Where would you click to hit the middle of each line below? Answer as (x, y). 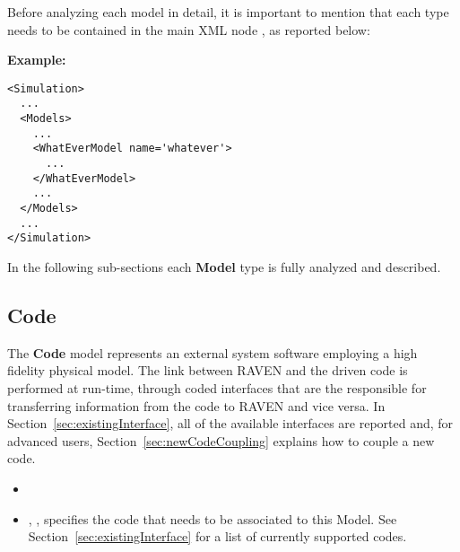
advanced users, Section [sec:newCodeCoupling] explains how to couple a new (221, 440)
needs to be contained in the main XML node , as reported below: (189, 29)
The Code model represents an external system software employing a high (213, 352)
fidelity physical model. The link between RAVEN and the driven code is (208, 370)
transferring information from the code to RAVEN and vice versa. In (196, 405)
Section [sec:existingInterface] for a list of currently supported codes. (217, 536)
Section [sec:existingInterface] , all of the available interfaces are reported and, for (230, 423)
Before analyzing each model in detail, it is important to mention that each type (228, 12)
